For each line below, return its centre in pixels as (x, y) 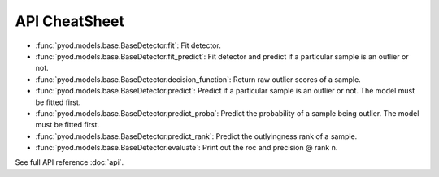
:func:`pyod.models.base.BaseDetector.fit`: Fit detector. (128, 45)
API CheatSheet (70, 21)
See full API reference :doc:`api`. (70, 162)
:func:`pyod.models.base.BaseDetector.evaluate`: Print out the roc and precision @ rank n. (187, 148)
